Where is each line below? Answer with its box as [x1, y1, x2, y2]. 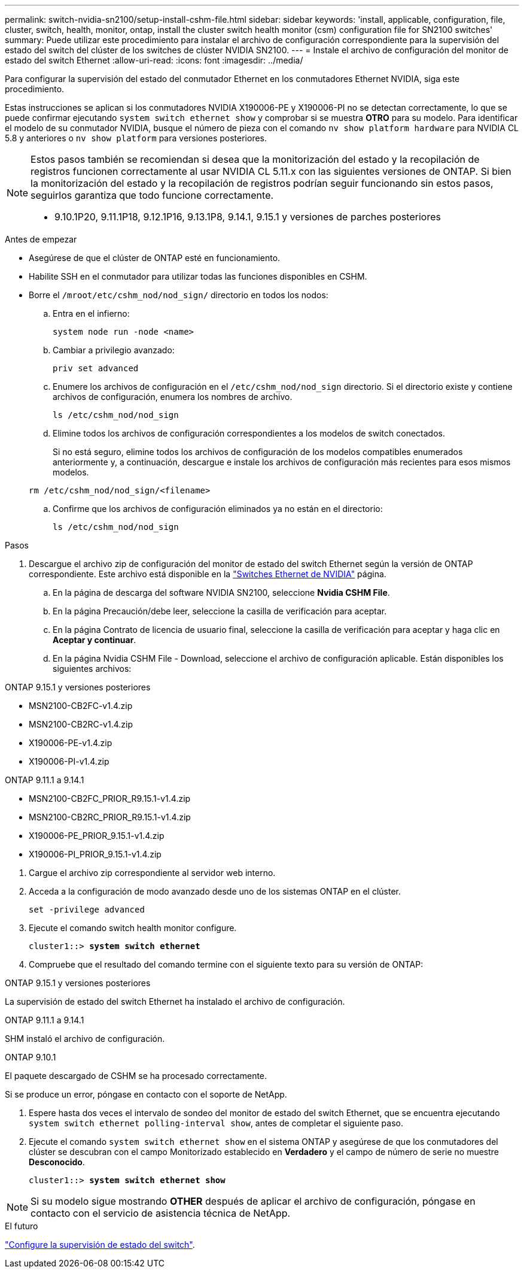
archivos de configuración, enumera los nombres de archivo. [53, 392, 293, 402]
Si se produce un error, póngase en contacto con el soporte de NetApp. [5, 1089, 287, 1099]
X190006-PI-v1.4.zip [29, 756, 109, 766]
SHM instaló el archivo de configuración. [5, 1033, 165, 1044]
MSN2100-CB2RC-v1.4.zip [29, 719, 133, 729]
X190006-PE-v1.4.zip [29, 738, 112, 748]
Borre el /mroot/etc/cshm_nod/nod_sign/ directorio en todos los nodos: [29, 290, 328, 300]
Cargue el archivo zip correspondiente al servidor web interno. [29, 868, 276, 878]
